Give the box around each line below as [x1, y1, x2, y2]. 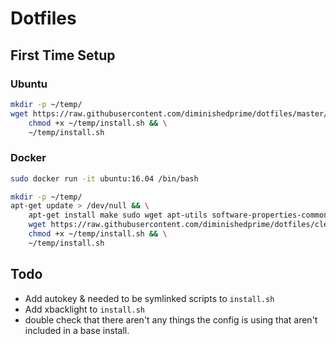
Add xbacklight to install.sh [24, 303, 145, 315]
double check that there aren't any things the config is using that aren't [24, 313, 318, 326]
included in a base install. [24, 324, 130, 336]
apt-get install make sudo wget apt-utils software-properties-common [28, 210, 329, 221]
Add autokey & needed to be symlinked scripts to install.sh [24, 292, 275, 304]
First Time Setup [10, 47, 116, 64]
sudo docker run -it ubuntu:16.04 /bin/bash [10, 173, 199, 184]
